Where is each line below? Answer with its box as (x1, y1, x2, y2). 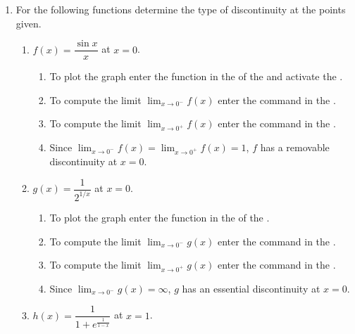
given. (15, 15, 42, 30)
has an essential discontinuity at (182, 281, 320, 295)
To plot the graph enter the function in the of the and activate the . (49, 69, 343, 84)
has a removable (260, 140, 330, 155)
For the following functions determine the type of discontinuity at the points (15, 2, 346, 16)
